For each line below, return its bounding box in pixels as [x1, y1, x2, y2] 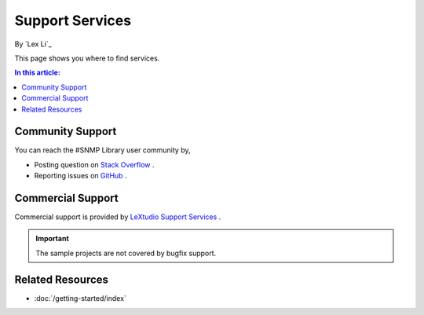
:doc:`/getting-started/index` [34, 293, 127, 302]
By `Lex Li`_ [14, 39, 53, 49]
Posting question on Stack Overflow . [34, 159, 155, 169]
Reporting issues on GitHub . [34, 171, 127, 181]
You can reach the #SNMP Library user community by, [14, 145, 191, 155]
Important [35, 234, 70, 244]
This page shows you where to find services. [14, 53, 160, 63]
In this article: [14, 68, 60, 78]
